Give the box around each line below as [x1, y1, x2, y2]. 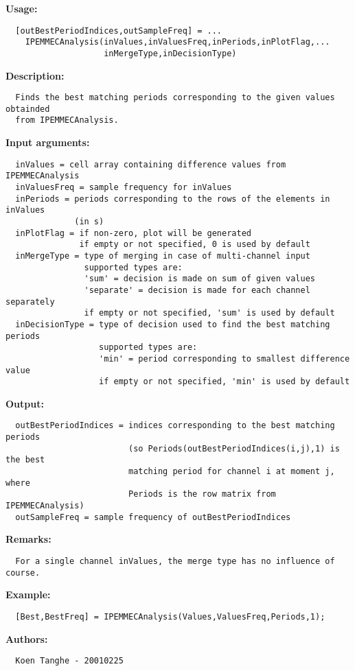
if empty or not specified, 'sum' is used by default [84, 308, 335, 318]
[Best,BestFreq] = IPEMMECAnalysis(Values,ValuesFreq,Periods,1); [15, 611, 325, 622]
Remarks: [5, 532, 51, 546]
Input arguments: [5, 135, 90, 150]
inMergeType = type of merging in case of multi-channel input [15, 250, 310, 261]
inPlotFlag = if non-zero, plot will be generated [15, 228, 251, 238]
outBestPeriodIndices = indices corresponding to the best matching [15, 421, 335, 431]
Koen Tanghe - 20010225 [15, 656, 124, 666]
